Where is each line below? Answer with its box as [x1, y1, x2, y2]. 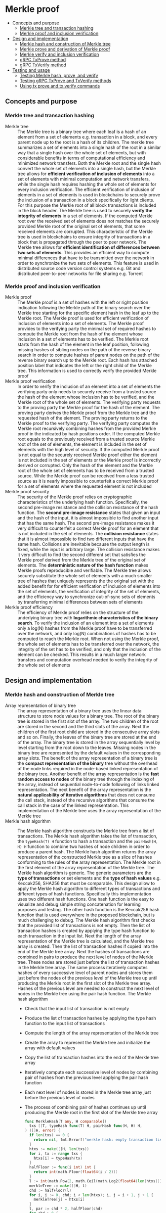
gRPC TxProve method [19, 56, 66, 62]
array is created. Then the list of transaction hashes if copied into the [17, 943, 158, 949]
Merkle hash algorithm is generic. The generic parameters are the [17, 870, 152, 876]
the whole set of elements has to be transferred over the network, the [17, 641, 159, 647]
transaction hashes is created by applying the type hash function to [17, 928, 155, 933]
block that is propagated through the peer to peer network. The [17, 239, 147, 245]
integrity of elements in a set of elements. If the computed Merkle [17, 213, 153, 219]
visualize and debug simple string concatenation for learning [17, 901, 141, 907]
